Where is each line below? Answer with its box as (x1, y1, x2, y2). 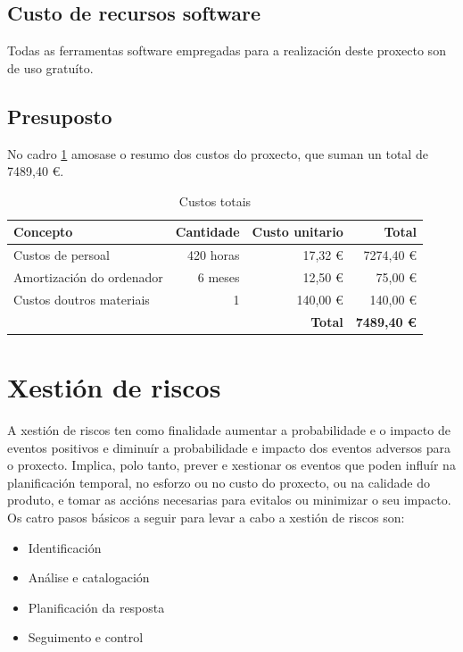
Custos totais (178, 191, 252, 210)
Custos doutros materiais (13, 289, 150, 308)
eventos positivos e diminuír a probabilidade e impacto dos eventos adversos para (7, 438, 451, 456)
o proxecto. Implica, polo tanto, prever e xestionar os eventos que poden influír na (7, 456, 456, 474)
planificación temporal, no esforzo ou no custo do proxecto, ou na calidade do (7, 472, 430, 491)
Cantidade (175, 222, 240, 241)
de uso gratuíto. (7, 58, 94, 77)
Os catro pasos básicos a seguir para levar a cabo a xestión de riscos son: (7, 507, 405, 526)
